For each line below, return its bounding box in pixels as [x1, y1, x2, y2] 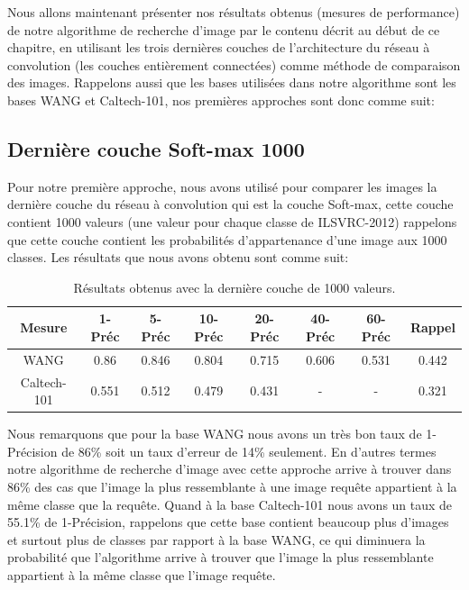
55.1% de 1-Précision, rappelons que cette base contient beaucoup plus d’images [7, 513, 449, 531]
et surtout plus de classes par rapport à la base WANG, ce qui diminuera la [7, 530, 426, 549]
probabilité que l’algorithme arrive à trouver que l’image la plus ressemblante [7, 548, 434, 567]
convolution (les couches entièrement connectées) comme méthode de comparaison [7, 55, 461, 74]
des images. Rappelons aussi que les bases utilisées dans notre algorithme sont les [7, 73, 456, 92]
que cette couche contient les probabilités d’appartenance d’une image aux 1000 [7, 230, 447, 249]
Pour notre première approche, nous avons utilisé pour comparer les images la [7, 177, 437, 195]
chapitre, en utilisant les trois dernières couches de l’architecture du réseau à [7, 38, 430, 57]
